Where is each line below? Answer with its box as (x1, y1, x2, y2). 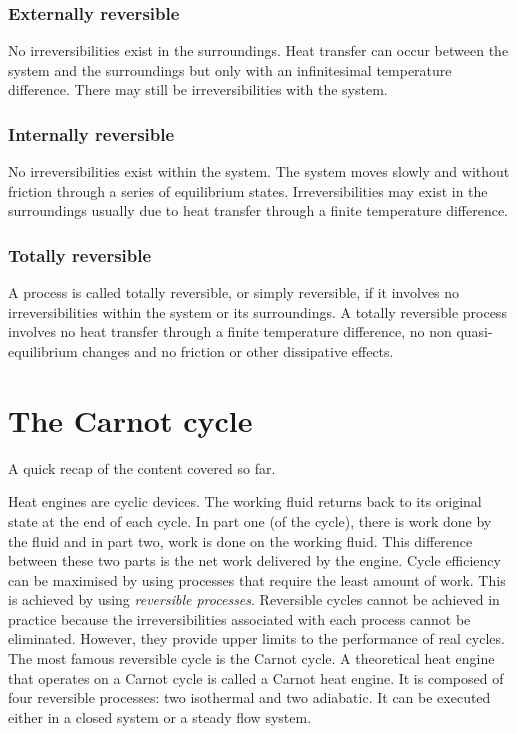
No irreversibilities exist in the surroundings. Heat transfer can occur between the (8, 40, 509, 61)
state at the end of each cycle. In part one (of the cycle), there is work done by (8, 510, 492, 531)
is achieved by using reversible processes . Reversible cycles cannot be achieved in (8, 589, 500, 610)
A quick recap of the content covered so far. (8, 457, 276, 478)
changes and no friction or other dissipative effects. (82, 341, 394, 361)
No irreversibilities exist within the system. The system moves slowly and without (8, 161, 510, 182)
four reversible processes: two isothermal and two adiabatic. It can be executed (8, 687, 491, 708)
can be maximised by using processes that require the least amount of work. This (8, 569, 506, 590)
